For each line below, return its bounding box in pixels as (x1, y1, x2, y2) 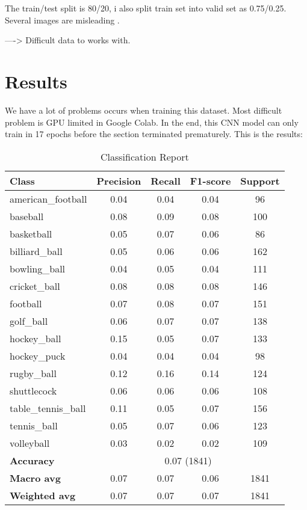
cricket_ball (10, 278, 60, 293)
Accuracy (10, 453, 55, 467)
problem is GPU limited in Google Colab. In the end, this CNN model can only (5, 115, 299, 128)
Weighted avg (10, 488, 76, 502)
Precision (96, 173, 141, 188)
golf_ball (10, 313, 48, 328)
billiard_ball (10, 244, 63, 258)
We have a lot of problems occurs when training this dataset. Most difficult (5, 103, 282, 116)
